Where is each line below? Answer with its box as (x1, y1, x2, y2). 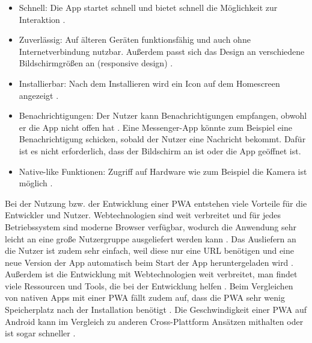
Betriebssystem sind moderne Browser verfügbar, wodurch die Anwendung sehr (5, 220, 296, 233)
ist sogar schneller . (5, 327, 76, 339)
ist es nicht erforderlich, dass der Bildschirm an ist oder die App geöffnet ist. (19, 144, 301, 157)
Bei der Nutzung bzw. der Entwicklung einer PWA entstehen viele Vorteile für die (5, 197, 307, 209)
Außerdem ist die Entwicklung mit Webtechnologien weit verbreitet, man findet (5, 268, 298, 280)
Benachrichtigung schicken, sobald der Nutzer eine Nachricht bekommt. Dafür (19, 133, 306, 145)
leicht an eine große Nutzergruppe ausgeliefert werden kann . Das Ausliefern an (5, 232, 296, 245)
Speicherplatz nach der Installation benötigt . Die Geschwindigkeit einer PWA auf (5, 303, 307, 316)
